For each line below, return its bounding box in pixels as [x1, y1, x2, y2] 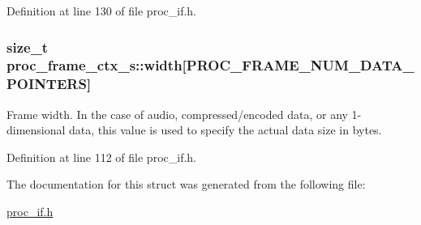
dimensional [6, 121, 66, 138]
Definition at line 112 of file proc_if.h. [6, 148, 196, 165]
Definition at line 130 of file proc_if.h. [6, 2, 196, 19]
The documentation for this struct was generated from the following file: [6, 176, 366, 193]
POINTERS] [6, 74, 92, 94]
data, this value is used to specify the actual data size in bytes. [69, 121, 382, 138]
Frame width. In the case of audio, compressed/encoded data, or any [6, 105, 348, 122]
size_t [6, 36, 49, 57]
